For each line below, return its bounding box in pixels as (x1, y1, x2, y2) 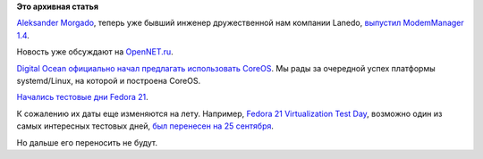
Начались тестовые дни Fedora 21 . (16, 92, 148, 103)
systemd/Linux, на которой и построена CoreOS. (16, 75, 201, 86)
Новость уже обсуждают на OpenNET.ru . (16, 46, 174, 57)
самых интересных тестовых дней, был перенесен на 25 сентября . (16, 121, 275, 131)
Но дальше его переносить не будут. (16, 137, 158, 147)
